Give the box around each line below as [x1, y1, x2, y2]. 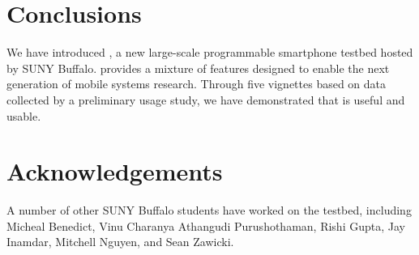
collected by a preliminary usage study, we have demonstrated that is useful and [6, 91, 405, 108]
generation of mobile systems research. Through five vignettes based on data [6, 75, 387, 92]
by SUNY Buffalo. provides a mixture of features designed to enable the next [6, 59, 390, 76]
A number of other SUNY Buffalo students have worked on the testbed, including [6, 202, 412, 219]
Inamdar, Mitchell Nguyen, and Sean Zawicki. [6, 233, 234, 250]
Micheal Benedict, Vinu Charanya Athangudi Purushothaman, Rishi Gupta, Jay [6, 217, 405, 234]
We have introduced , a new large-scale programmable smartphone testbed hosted [6, 44, 413, 61]
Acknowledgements [6, 155, 223, 188]
